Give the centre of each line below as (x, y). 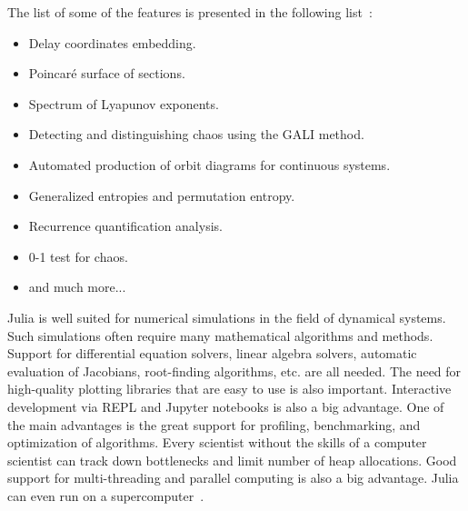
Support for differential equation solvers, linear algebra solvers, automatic (212, 353)
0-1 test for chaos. (78, 256)
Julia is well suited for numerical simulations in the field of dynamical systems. (227, 317)
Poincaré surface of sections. (107, 73)
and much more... (77, 287)
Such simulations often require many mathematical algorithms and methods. (220, 335)
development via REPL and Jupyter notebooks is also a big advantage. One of (226, 406)
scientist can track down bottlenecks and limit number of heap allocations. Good (232, 460)
